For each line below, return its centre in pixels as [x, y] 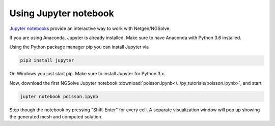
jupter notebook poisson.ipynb [59, 96]
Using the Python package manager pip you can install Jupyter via [79, 47]
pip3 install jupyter [47, 60]
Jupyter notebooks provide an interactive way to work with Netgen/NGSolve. [90, 28]
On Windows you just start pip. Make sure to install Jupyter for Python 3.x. [87, 74]
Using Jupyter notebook [62, 13]
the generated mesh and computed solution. [56, 117]
